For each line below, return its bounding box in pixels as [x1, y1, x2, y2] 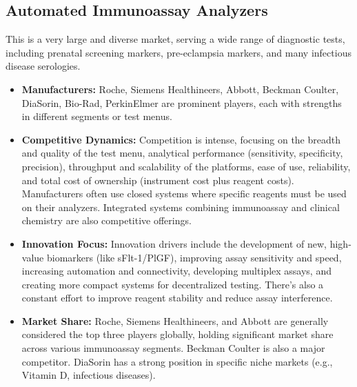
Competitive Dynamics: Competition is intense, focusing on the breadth [21, 132, 340, 146]
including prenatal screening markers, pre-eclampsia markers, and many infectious [6, 45, 351, 59]
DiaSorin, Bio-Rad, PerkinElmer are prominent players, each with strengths [21, 95, 342, 110]
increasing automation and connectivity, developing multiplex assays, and [21, 264, 331, 278]
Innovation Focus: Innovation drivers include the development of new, [21, 236, 327, 250]
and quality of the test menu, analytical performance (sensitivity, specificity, [21, 146, 343, 160]
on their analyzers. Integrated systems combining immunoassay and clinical [21, 199, 340, 214]
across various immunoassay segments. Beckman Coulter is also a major [21, 341, 325, 355]
